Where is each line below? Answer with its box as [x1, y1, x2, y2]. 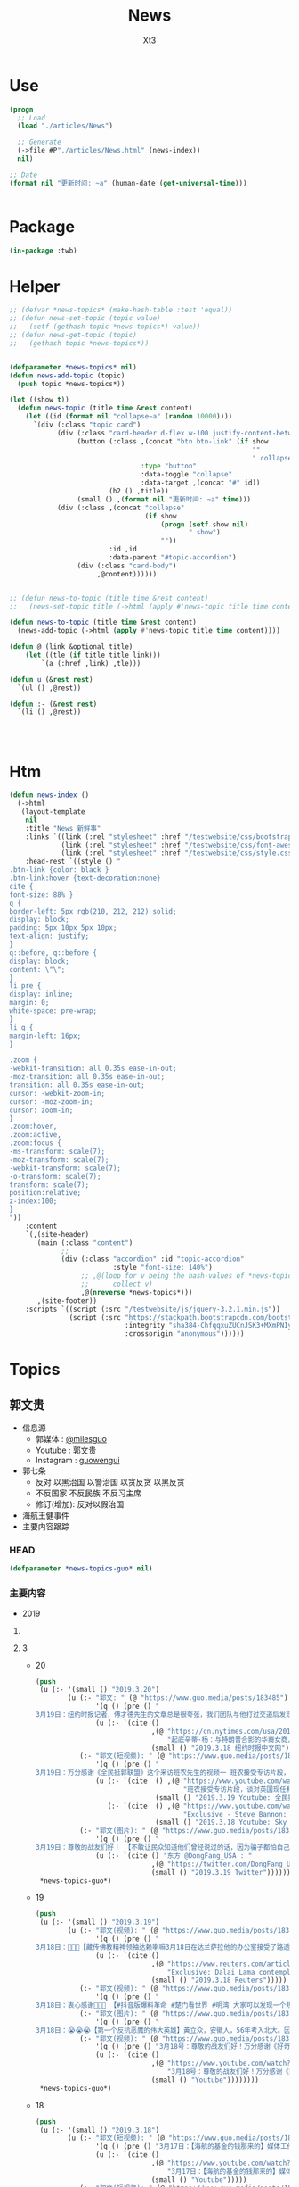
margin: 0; [9, 998, 50, 1007]
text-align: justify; [9, 932, 90, 941]
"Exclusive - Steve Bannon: [182, 1810, 287, 1818]
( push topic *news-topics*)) [17, 379, 125, 388]
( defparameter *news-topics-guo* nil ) [9, 1564, 153, 1573]
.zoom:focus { [9, 1139, 62, 1147]
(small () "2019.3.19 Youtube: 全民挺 [155, 1793, 295, 1802]
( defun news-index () [9, 791, 90, 799]
